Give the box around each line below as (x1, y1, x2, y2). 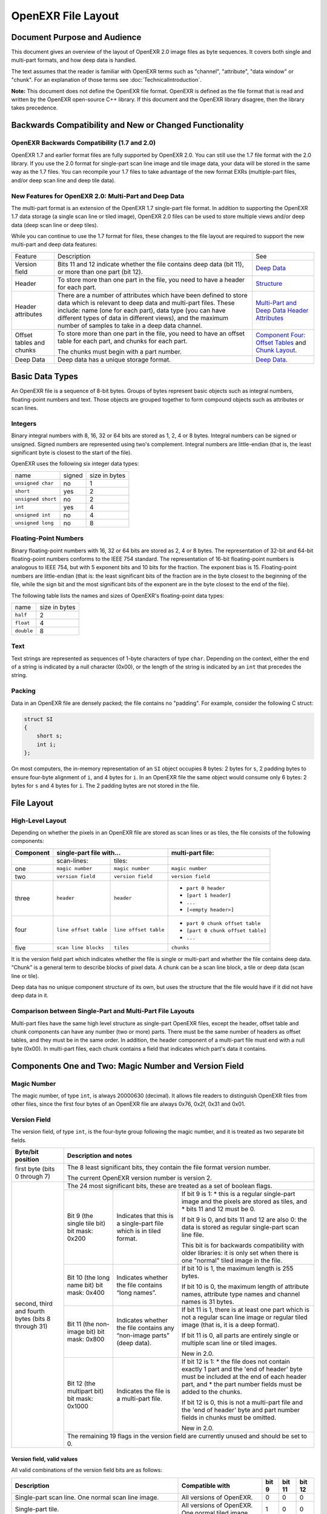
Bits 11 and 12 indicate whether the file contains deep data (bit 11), (58, 260, 245, 268)
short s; (36, 733, 63, 739)
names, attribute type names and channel (181, 1290, 300, 1298)
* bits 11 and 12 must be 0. (181, 1205, 256, 1214)
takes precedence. (11, 104, 58, 111)
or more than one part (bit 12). (58, 267, 143, 276)
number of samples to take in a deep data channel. (58, 321, 202, 329)
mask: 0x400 (67, 1289, 105, 1297)
